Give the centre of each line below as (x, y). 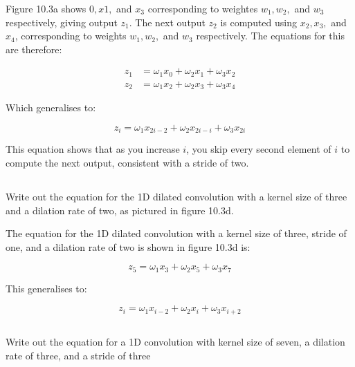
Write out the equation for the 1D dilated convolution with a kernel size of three (176, 196)
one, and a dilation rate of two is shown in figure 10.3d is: (128, 246)
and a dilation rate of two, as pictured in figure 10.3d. (120, 210)
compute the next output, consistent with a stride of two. (127, 162)
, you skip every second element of (259, 149)
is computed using (258, 22)
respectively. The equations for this (271, 36)
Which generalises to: (51, 107)
